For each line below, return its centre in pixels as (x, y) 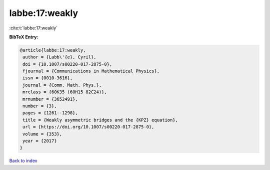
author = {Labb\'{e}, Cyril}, (60, 57)
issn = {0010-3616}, (48, 78)
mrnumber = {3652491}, (50, 99)
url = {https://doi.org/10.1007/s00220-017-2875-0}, (88, 127)
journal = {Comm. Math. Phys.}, (62, 85)
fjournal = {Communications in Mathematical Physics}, (91, 71)
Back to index (23, 161)
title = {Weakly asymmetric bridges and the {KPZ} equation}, (100, 120)
